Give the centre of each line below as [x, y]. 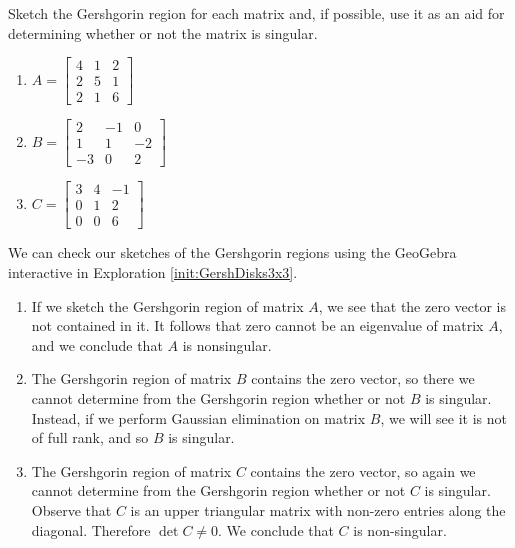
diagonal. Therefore [91, 529]
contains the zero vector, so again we [363, 470]
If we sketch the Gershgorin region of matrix [167, 305]
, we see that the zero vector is [412, 305]
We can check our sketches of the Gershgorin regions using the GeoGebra [232, 252]
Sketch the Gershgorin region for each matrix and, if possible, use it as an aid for [256, 13]
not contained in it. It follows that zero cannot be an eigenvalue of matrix [257, 325]
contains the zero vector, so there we [363, 378]
